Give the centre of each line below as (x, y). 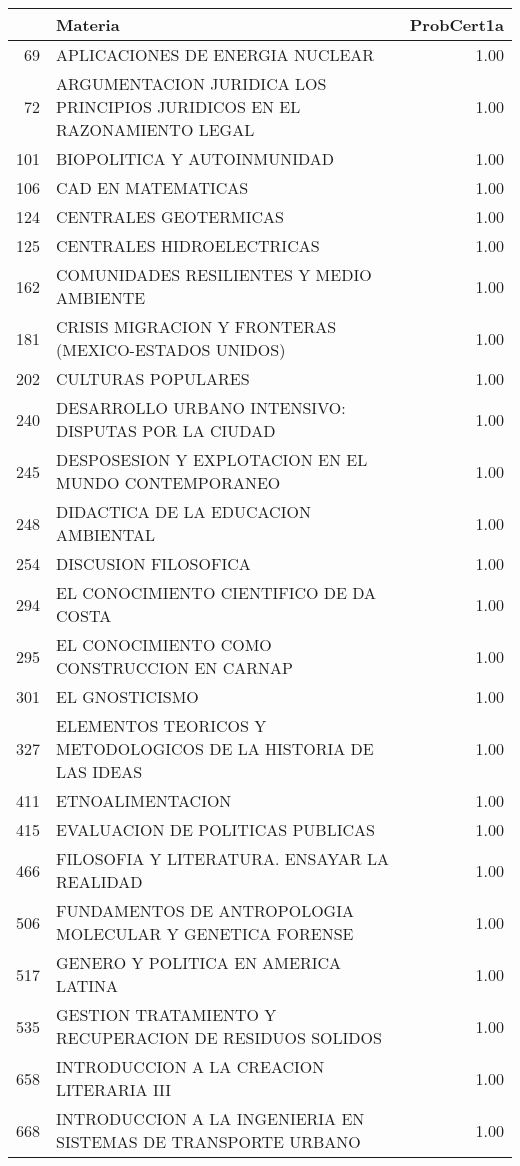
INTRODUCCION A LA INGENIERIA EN (210, 1118)
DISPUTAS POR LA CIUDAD (166, 430)
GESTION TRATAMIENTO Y (166, 1014)
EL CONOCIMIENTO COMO (164, 644)
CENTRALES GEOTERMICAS (170, 216)
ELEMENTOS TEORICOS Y (161, 725)
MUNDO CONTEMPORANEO (168, 482)
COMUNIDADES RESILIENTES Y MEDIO (214, 274)
